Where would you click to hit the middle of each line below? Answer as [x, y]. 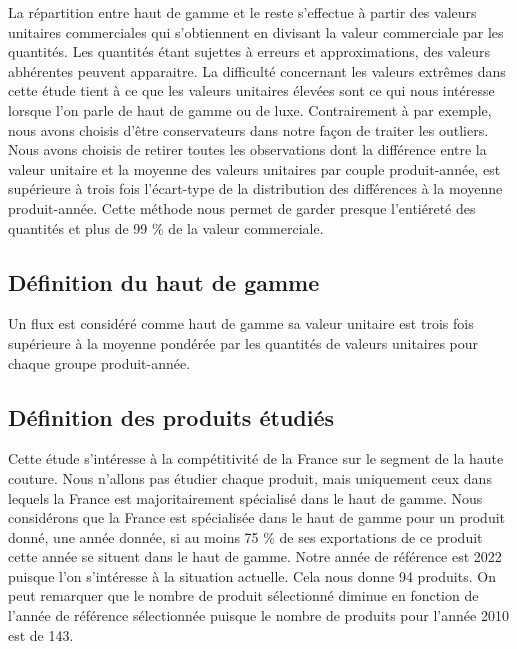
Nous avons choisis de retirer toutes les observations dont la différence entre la [247, 149]
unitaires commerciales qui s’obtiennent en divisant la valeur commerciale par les [256, 31]
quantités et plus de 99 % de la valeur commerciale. [166, 227]
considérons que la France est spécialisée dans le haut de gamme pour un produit [257, 517]
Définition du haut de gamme [164, 281]
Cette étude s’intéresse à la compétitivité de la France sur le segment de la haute [256, 458]
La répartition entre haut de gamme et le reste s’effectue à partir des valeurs [242, 12]
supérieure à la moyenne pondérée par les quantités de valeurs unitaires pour [243, 342]
